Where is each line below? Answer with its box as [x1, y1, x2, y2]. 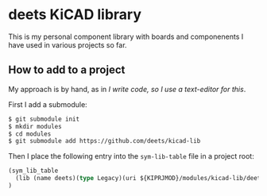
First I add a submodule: [8, 99, 87, 109]
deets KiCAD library [8, 6, 141, 24]
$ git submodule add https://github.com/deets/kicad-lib [8, 137, 201, 145]
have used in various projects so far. [8, 40, 127, 49]
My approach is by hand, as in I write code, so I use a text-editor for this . [8, 84, 246, 94]
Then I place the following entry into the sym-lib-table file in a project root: [8, 152, 254, 161]
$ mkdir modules [8, 122, 62, 130]
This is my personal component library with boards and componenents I [8, 32, 244, 41]
